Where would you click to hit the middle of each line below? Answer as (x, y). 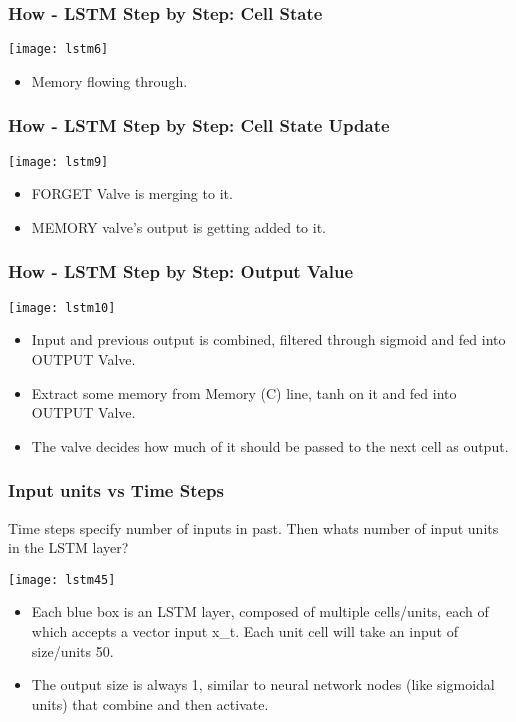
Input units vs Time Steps (116, 490)
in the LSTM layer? (68, 547)
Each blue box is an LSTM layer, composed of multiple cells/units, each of (260, 611)
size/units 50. (72, 650)
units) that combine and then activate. (150, 703)
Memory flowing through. (109, 80)
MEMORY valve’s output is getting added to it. (178, 226)
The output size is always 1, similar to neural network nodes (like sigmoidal (263, 684)
